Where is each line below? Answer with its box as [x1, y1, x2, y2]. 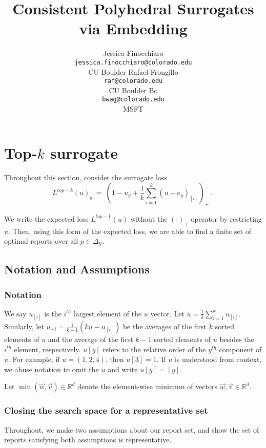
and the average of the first [48, 334, 133, 345]
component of [219, 344, 262, 354]
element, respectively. [14, 344, 81, 354]
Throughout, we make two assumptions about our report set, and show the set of [4, 424, 259, 435]
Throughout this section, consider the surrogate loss [4, 172, 167, 182]
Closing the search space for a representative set [4, 404, 208, 417]
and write [108, 364, 138, 374]
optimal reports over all [4, 236, 78, 246]
